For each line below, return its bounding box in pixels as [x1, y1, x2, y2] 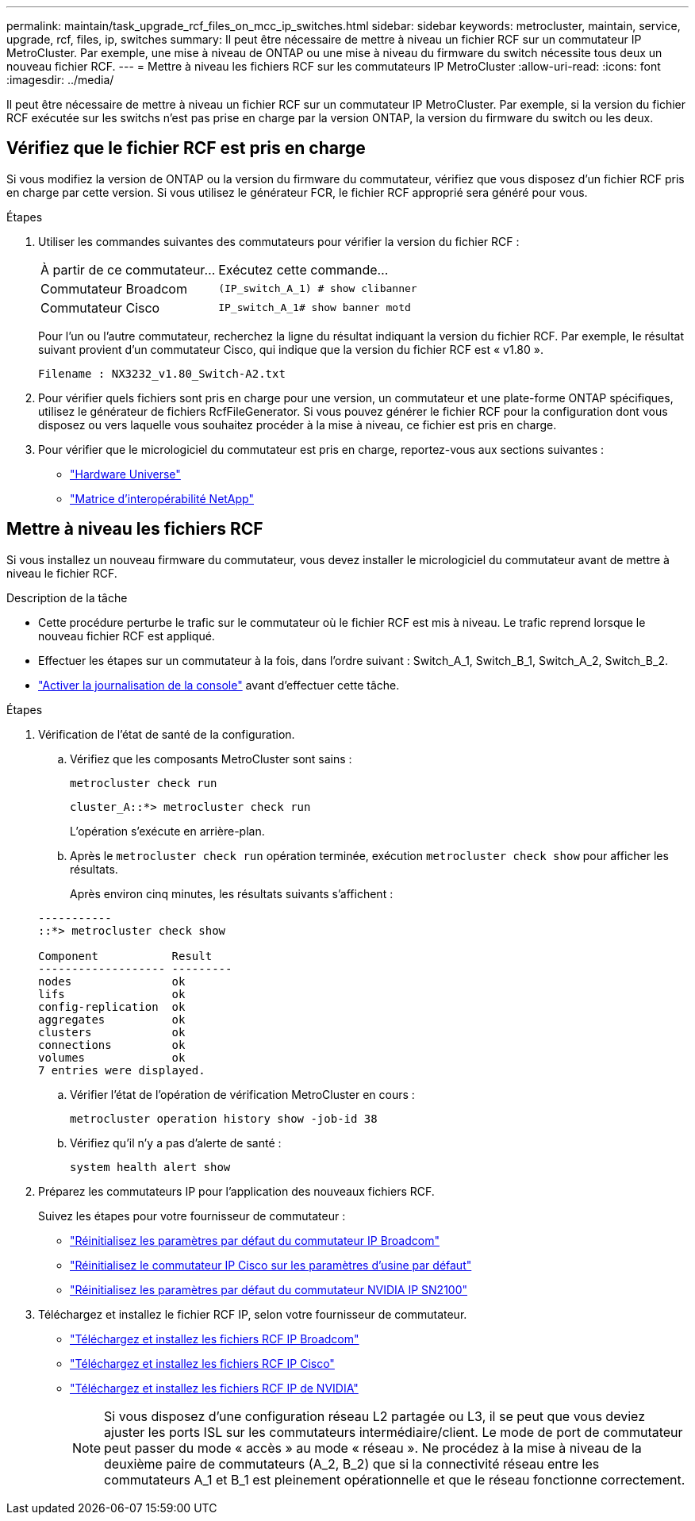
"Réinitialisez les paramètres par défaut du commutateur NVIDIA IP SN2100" [70, 1282, 468, 1296]
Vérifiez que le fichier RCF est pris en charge [6, 138, 366, 159]
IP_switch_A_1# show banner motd [218, 302, 411, 314]
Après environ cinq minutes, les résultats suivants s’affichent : [70, 886, 394, 901]
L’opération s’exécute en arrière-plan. [70, 824, 265, 838]
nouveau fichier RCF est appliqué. [38, 628, 215, 643]
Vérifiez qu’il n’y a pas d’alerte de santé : [70, 1135, 282, 1150]
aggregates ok [38, 1012, 186, 1026]
